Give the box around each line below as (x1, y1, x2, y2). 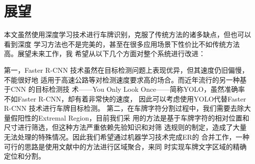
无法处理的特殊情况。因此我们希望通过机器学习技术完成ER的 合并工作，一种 (4, 132, 250, 142)
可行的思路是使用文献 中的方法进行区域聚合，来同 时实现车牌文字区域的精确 (4, 141, 247, 151)
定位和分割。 (4, 151, 45, 161)
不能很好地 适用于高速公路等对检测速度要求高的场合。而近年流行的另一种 (4, 74, 240, 84)
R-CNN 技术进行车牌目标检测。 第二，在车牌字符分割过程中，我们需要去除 (4, 103, 244, 113)
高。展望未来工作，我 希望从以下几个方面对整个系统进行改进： (4, 48, 205, 59)
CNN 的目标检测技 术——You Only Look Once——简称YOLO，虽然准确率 (10, 84, 245, 94)
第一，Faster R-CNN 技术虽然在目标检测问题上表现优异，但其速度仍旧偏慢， (4, 64, 249, 75)
